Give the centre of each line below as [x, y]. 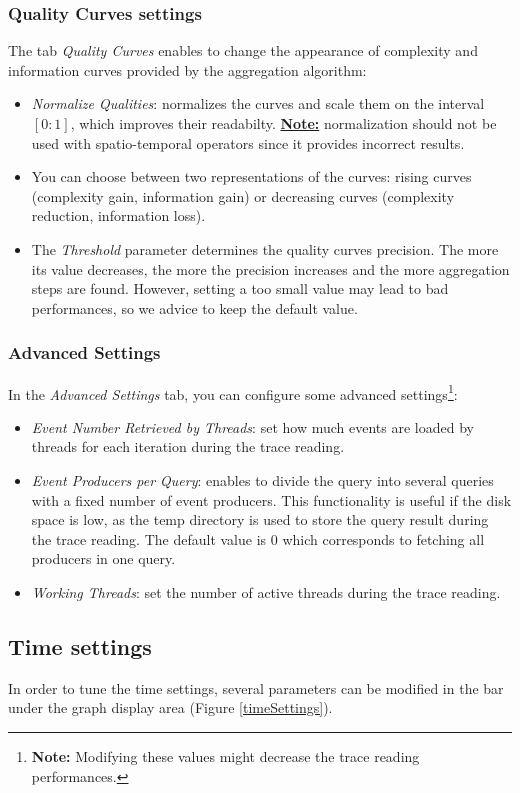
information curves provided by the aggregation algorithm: [187, 69]
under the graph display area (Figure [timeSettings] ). [170, 707]
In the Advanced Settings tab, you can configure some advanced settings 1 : [233, 392]
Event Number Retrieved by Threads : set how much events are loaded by [252, 426]
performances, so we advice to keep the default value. [194, 307]
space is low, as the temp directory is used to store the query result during [260, 519]
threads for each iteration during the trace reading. [188, 446]
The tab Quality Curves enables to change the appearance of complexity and [243, 50]
